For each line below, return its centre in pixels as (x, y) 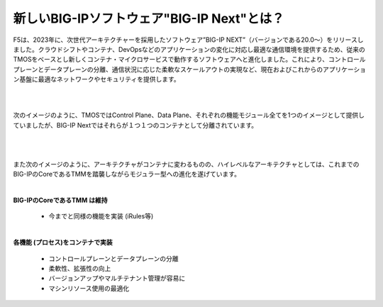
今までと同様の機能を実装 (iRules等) (101, 216)
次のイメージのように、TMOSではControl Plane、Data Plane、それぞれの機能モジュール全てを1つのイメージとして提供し (189, 115)
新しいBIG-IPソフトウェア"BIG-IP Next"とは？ (149, 18)
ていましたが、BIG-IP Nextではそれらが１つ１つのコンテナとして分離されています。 (135, 125)
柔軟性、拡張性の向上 (80, 268)
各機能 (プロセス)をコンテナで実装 (63, 242)
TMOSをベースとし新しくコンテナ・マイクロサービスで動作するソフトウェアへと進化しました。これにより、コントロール (189, 60)
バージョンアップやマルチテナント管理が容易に (117, 278)
